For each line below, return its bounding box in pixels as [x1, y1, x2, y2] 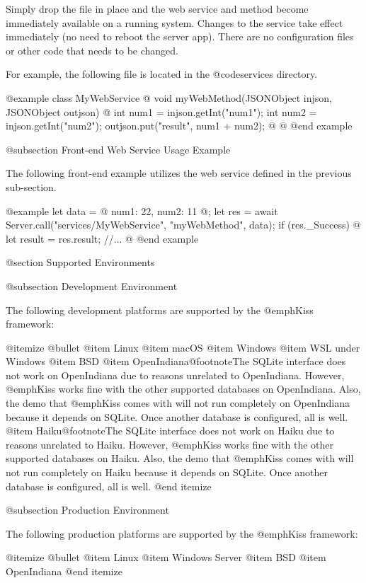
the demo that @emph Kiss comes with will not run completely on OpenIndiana [6, 396, 350, 410]
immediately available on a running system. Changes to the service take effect [6, 15, 343, 30]
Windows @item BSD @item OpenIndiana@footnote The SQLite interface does [6, 354, 346, 369]
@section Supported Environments [6, 255, 155, 270]
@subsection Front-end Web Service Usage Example [6, 142, 231, 156]
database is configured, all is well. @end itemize [6, 478, 212, 493]
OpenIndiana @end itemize [6, 564, 122, 578]
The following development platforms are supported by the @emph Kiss [6, 302, 314, 317]
